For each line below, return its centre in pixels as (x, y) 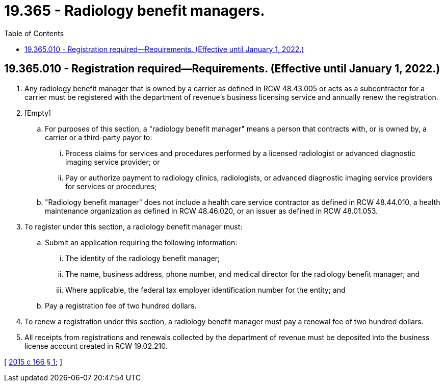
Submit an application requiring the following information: (141, 242)
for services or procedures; (111, 186)
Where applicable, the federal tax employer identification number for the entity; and (205, 290)
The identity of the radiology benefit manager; (143, 258)
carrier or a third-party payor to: (99, 137)
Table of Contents (34, 33)
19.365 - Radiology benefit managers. (135, 11)
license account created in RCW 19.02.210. (96, 346)
